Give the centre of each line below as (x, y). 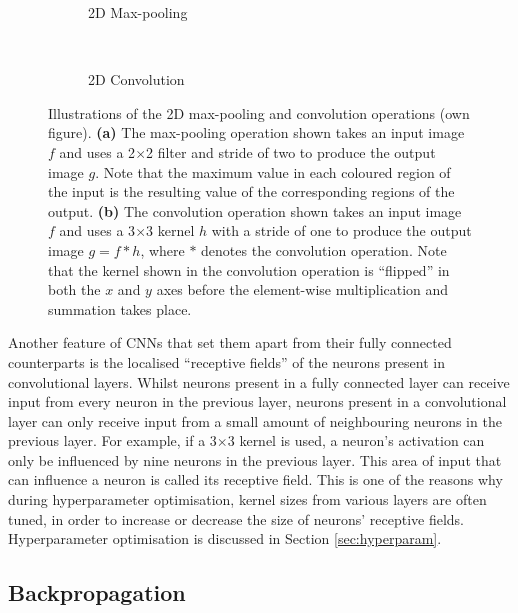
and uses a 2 (97, 151)
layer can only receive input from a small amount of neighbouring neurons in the (255, 420)
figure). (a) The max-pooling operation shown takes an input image (256, 132)
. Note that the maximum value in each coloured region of (273, 171)
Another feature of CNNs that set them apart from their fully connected (230, 342)
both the (74, 289)
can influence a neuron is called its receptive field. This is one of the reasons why (255, 479)
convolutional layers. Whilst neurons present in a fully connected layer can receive (259, 381)
